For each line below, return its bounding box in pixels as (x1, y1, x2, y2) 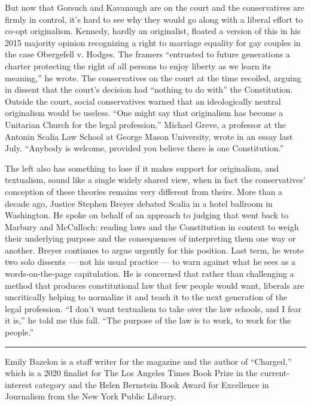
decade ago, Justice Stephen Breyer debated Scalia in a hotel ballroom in (5, 197, 273, 209)
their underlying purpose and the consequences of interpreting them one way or (5, 232, 296, 245)
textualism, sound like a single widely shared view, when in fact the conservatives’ (5, 173, 306, 186)
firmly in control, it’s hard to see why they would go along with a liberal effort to (5, 13, 303, 25)
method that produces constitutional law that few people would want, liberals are (5, 279, 304, 291)
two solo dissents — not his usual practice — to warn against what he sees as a (5, 255, 296, 268)
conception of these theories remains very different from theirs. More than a (5, 185, 283, 197)
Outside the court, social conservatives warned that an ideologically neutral (5, 94, 281, 107)
